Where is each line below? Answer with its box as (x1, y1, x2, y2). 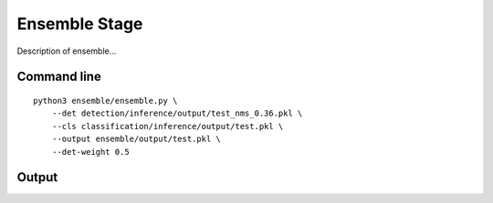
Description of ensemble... (16, 46, 117, 56)
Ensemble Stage (16, 14, 143, 34)
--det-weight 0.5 (51, 147, 130, 157)
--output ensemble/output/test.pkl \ (51, 134, 221, 145)
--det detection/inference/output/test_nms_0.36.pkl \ (51, 108, 303, 118)
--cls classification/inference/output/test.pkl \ (51, 121, 284, 131)
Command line (16, 69, 102, 85)
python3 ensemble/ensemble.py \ (33, 96, 178, 106)
